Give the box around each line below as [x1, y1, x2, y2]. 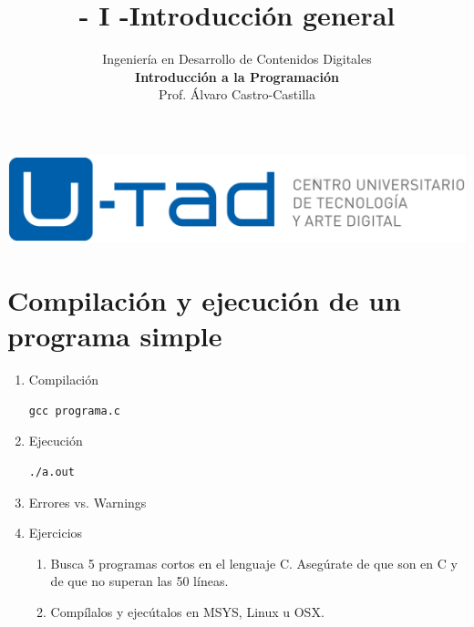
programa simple [7, 317, 222, 355]
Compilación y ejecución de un [7, 282, 401, 319]
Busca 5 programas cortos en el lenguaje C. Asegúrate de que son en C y [50, 553, 458, 572]
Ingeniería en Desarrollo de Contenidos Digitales [102, 49, 372, 68]
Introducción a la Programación [135, 67, 339, 86]
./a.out [28, 466, 75, 478]
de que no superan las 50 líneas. [50, 571, 229, 591]
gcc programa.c [28, 404, 121, 417]
